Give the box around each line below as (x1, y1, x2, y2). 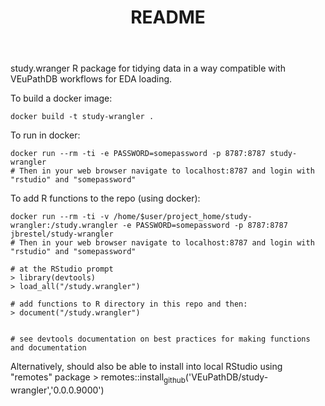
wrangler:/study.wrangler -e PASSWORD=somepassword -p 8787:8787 (10, 221, 288, 231)
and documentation (10, 343, 87, 353)
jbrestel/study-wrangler (10, 229, 114, 240)
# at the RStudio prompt (10, 264, 114, 275)
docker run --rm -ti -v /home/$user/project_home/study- (10, 212, 253, 222)
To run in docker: (10, 129, 81, 141)
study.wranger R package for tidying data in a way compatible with (10, 62, 286, 75)
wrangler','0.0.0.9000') (10, 384, 105, 396)
